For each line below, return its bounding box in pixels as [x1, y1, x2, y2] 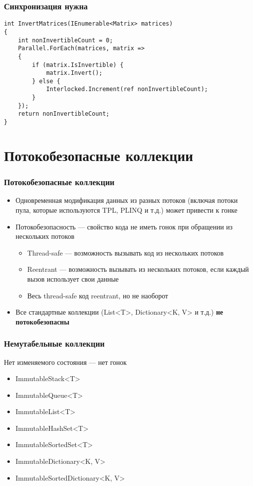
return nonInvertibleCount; [18, 110, 110, 118]
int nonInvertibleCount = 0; [18, 36, 113, 44]
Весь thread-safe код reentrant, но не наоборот [27, 290, 169, 300]
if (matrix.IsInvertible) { [32, 61, 124, 68]
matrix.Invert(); [46, 69, 103, 77]
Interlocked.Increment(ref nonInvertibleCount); [46, 86, 208, 93]
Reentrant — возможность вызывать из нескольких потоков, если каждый [27, 264, 249, 274]
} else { [32, 77, 60, 85]
